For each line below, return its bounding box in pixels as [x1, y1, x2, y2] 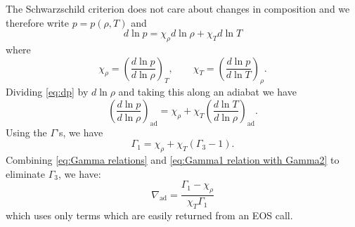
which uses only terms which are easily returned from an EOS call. [6, 207, 293, 222]
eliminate [6, 166, 45, 181]
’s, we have [56, 124, 103, 139]
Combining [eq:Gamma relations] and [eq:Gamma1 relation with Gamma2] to [6, 153, 340, 167]
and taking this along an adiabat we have [118, 84, 297, 99]
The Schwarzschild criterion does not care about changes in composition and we [6, 1, 350, 15]
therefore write [6, 15, 69, 30]
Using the [6, 124, 47, 139]
